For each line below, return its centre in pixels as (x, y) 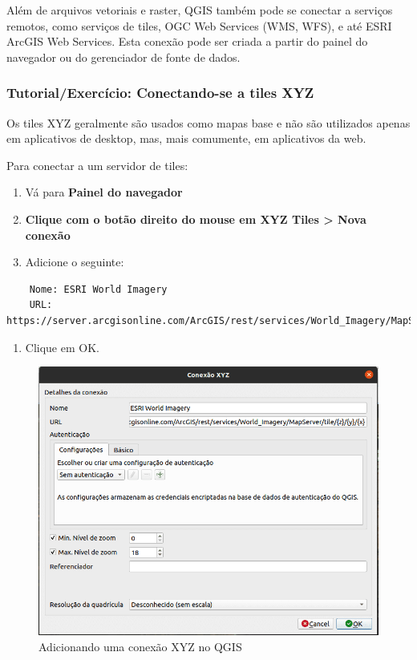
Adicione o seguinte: (75, 262)
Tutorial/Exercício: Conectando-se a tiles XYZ (160, 93)
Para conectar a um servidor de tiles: (97, 165)
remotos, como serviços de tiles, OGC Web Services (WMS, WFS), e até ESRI (199, 25)
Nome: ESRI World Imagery (98, 289)
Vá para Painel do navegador (104, 192)
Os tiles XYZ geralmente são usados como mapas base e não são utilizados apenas (208, 122)
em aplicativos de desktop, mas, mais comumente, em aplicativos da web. (186, 138)
